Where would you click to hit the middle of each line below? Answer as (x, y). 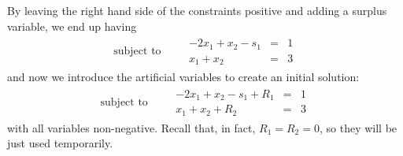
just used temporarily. (60, 143)
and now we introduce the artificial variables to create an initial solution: (183, 77)
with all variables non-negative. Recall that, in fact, (131, 127)
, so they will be (358, 127)
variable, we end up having (72, 26)
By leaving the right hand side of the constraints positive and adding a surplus (197, 10)
